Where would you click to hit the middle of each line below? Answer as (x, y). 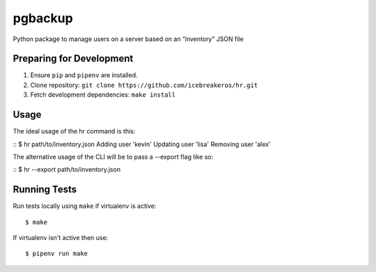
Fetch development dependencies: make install (103, 95)
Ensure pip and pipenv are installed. (84, 75)
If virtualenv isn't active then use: (61, 238)
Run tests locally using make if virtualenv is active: (85, 206)
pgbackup (43, 18)
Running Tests (45, 190)
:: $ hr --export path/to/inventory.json (67, 170)
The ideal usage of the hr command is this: (74, 131)
